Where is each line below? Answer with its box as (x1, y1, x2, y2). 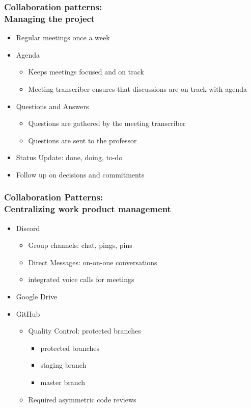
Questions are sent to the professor (28, 135, 137, 145)
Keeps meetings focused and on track (28, 66, 144, 77)
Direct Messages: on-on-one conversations (28, 257, 157, 267)
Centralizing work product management (4, 202, 171, 215)
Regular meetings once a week (16, 32, 110, 43)
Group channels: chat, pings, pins (28, 240, 132, 250)
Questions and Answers (16, 100, 89, 111)
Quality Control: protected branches (28, 325, 141, 336)
